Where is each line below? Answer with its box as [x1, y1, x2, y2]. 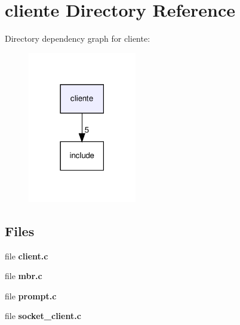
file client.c [5, 249, 48, 262]
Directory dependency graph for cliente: [5, 32, 150, 45]
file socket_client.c [5, 309, 81, 322]
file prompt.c [5, 289, 57, 302]
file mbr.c [5, 270, 42, 282]
